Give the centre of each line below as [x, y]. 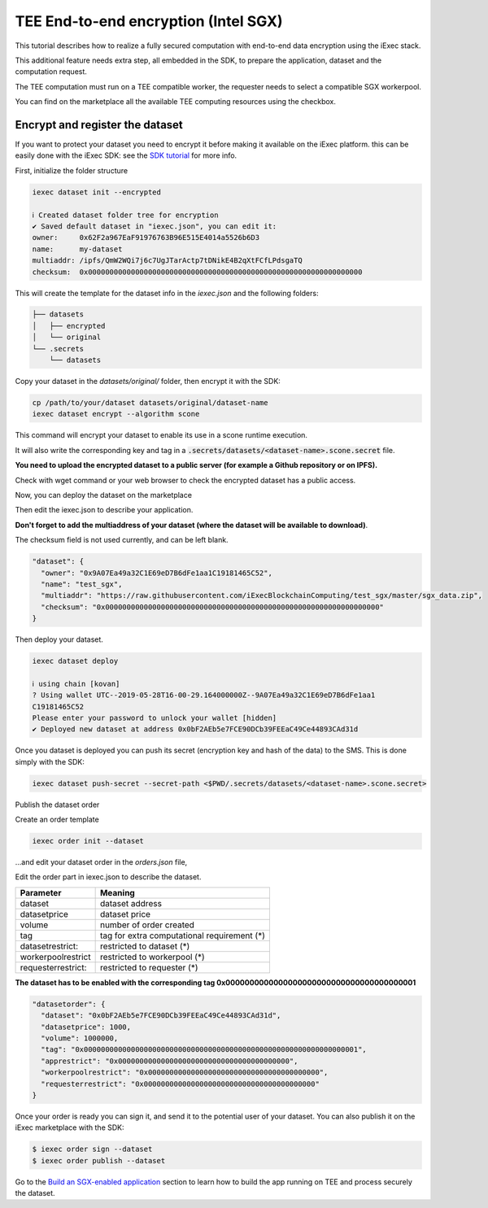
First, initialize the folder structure [72, 170]
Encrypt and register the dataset [99, 125]
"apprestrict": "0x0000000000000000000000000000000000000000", [170, 1061]
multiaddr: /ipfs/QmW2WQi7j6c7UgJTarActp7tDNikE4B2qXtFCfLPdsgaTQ [167, 261]
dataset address [131, 903]
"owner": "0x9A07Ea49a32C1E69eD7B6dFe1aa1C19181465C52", [157, 573]
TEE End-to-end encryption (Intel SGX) [149, 21]
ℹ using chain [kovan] [76, 684]
